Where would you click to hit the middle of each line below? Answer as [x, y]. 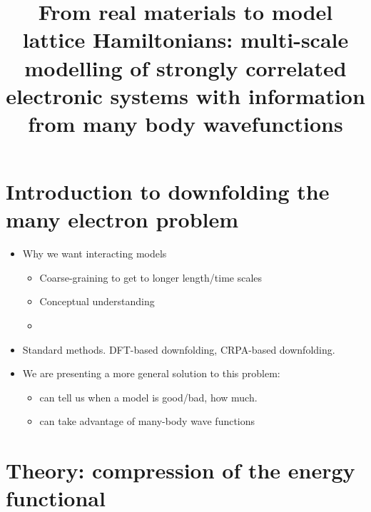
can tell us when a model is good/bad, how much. [148, 397]
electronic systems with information [185, 95]
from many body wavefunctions [185, 123]
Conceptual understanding [97, 301]
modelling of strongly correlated [185, 67]
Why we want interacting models [95, 254]
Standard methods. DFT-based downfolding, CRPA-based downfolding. [179, 349]
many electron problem [122, 219]
